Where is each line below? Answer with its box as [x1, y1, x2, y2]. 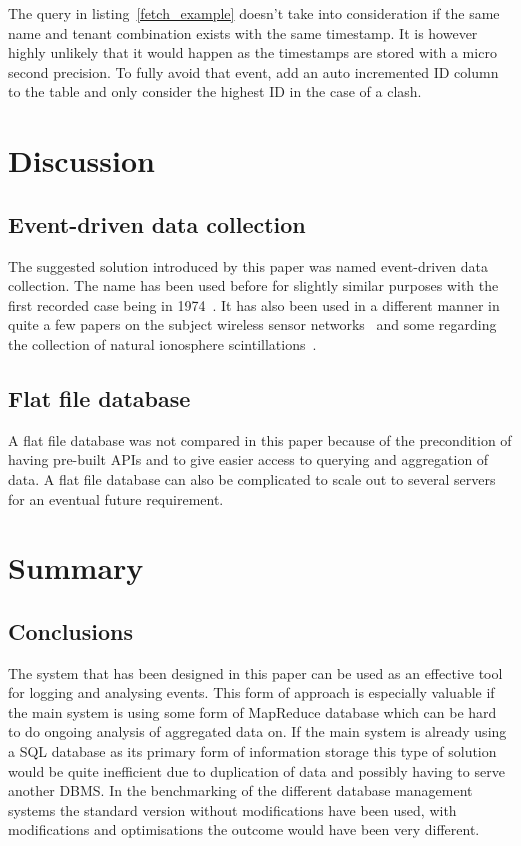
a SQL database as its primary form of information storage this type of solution [8, 741, 497, 762]
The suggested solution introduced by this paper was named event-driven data [8, 255, 489, 276]
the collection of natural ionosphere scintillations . [8, 333, 317, 354]
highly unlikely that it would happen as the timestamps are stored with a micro [8, 42, 497, 63]
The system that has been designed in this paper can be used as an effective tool [8, 662, 503, 683]
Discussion [8, 140, 155, 181]
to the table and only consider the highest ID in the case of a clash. [8, 81, 422, 102]
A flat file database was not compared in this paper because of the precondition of [8, 429, 512, 450]
